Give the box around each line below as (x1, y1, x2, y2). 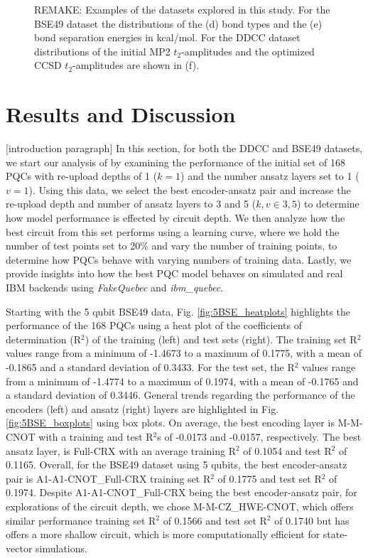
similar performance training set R (6, 513, 156, 527)
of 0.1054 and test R (243, 443, 332, 458)
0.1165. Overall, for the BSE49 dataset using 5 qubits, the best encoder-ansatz (6, 457, 347, 472)
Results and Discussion (6, 100, 236, 129)
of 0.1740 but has (274, 513, 350, 527)
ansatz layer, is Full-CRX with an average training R (6, 443, 237, 458)
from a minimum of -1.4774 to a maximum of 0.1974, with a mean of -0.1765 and (6, 373, 359, 388)
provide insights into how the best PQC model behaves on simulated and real (6, 266, 343, 281)
